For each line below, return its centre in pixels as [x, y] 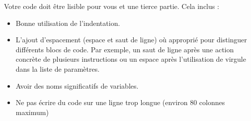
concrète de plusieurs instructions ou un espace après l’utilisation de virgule [131, 59]
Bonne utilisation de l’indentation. [68, 23]
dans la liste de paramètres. [58, 68]
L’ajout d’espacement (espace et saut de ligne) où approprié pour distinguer [131, 40]
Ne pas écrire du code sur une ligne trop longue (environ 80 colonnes [120, 102]
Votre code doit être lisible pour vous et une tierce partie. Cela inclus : [112, 6]
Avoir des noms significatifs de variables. [77, 85]
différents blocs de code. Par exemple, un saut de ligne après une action [125, 49]
